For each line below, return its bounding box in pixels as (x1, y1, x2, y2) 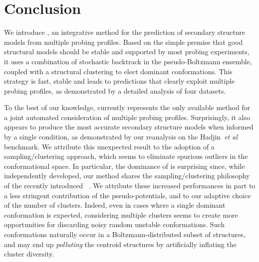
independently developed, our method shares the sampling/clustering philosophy (4, 170, 250, 181)
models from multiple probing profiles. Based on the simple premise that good (4, 36, 243, 47)
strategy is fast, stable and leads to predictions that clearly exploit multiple (4, 76, 235, 86)
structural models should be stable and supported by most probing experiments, (4, 46, 250, 57)
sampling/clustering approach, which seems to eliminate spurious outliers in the (4, 151, 248, 161)
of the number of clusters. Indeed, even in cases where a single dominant (4, 200, 226, 210)
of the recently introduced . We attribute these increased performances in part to (4, 180, 256, 191)
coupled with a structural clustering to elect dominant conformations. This (4, 66, 233, 76)
